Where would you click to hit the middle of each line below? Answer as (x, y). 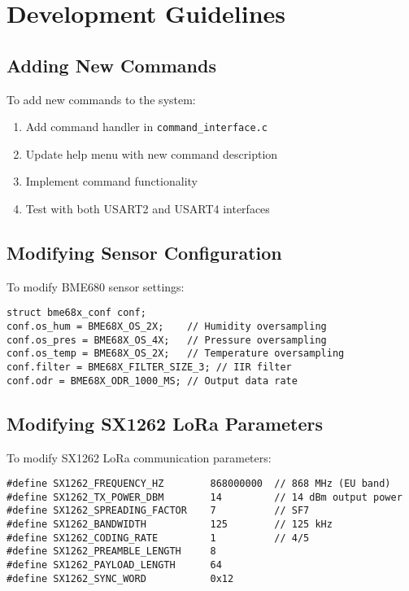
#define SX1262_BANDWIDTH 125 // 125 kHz (170, 525)
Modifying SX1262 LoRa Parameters (165, 423)
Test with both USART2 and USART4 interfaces (148, 209)
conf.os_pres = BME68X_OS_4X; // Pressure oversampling (167, 340)
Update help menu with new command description (152, 153)
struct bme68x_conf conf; (76, 313)
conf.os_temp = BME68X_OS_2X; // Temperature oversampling (176, 354)
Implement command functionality (111, 181)
